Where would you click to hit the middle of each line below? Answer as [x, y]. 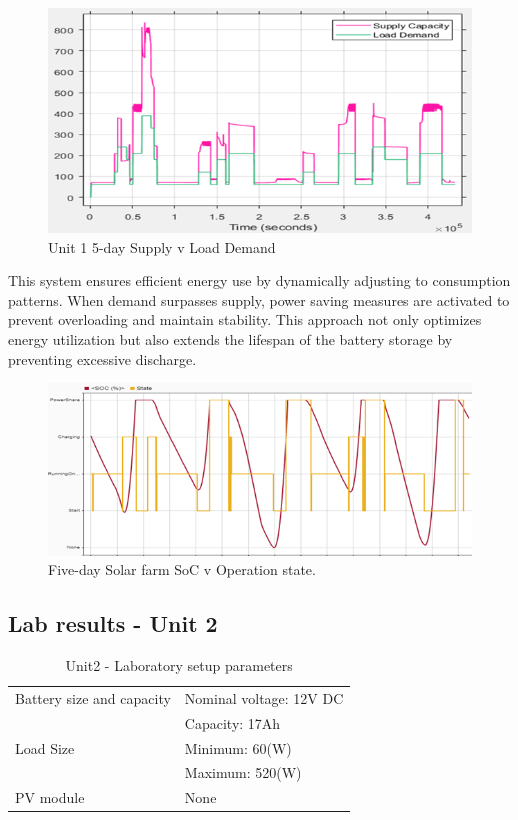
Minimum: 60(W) [238, 747]
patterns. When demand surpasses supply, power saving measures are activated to [259, 299]
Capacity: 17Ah [232, 722]
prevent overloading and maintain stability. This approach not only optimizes [245, 319]
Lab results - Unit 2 [113, 623]
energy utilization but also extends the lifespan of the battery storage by [230, 338]
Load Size [45, 747]
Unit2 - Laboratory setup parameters [179, 665]
